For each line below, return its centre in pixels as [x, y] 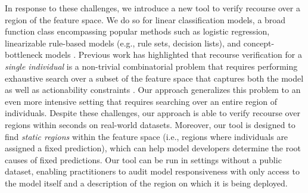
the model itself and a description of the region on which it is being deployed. [146, 183]
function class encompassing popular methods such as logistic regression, [137, 31]
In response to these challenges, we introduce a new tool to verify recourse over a [153, 8]
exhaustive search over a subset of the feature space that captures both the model [154, 78]
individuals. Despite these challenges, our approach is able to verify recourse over [153, 113]
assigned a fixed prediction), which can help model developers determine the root [153, 148]
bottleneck [24, 55]
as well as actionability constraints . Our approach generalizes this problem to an [153, 90]
